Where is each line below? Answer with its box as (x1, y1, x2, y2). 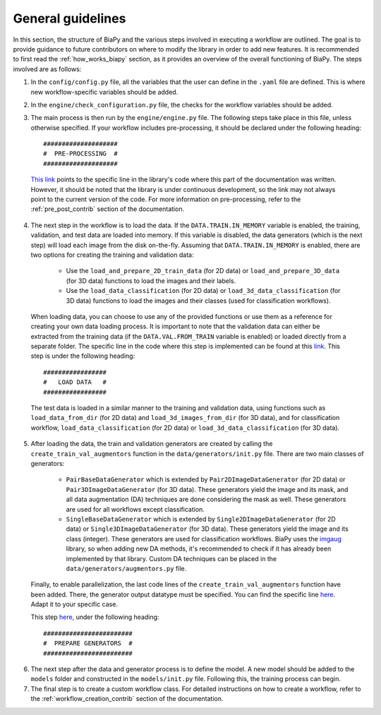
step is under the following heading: (30, 352, 135, 360)
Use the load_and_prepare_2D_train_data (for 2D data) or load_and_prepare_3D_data (66, 267, 340, 275)
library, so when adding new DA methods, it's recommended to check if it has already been (66, 544, 332, 553)
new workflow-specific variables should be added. (30, 88, 179, 96)
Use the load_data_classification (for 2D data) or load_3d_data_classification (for (66, 287, 341, 295)
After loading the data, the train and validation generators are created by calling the (30, 440, 273, 448)
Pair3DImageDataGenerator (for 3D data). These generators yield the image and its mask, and (66, 485, 349, 493)
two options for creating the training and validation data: (30, 251, 194, 259)
